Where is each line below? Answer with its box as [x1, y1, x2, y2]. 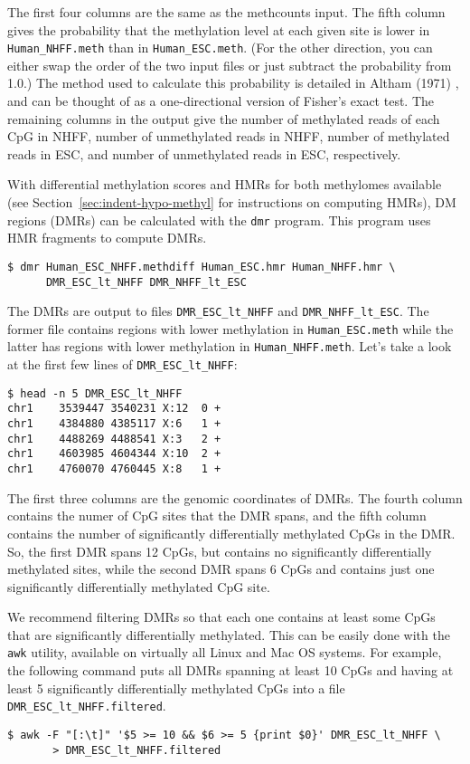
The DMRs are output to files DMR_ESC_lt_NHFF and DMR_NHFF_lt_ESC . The [7, 301, 429, 320]
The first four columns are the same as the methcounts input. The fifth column [7, 3, 446, 21]
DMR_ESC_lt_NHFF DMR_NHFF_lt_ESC [45, 275, 247, 289]
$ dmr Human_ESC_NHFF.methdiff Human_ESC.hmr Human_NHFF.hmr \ [7, 260, 396, 273]
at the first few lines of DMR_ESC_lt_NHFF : [7, 355, 238, 374]
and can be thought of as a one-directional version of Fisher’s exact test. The [7, 91, 435, 110]
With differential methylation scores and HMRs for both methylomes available [7, 175, 442, 194]
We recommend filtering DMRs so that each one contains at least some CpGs [7, 607, 436, 626]
